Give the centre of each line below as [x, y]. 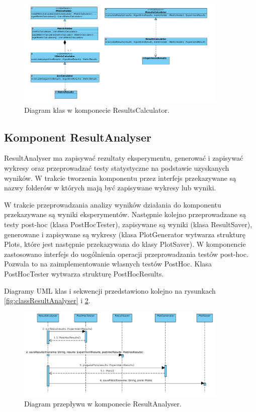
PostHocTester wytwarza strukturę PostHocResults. [84, 273]
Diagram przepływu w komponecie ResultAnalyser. [103, 404]
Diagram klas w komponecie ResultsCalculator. [97, 110]
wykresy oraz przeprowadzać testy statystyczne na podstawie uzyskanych [117, 168]
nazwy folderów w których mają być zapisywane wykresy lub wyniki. [110, 188]
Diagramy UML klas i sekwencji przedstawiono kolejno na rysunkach [110, 290]
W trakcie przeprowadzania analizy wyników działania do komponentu [113, 204]
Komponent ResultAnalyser [78, 137]
